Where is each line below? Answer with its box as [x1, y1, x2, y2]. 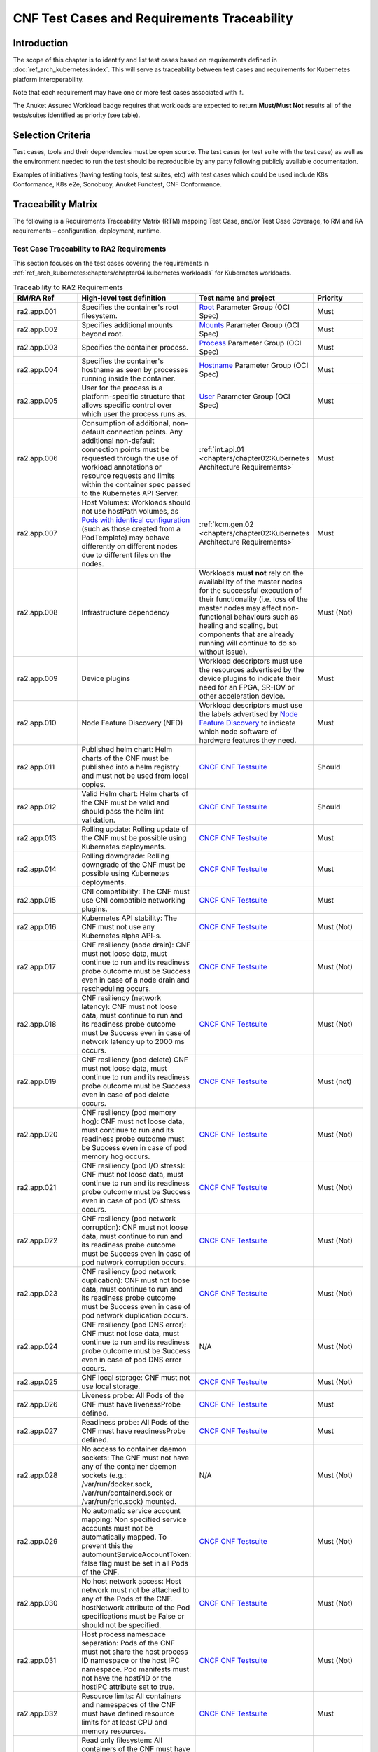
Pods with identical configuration [81, 515, 190, 525]
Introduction [13, 37, 69, 49]
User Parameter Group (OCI [199, 391, 290, 401]
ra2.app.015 [17, 895, 56, 905]
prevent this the [81, 1540, 133, 1550]
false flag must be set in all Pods [81, 1558, 189, 1568]
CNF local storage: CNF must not [81, 1372, 190, 1382]
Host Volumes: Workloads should [81, 498, 191, 507]
